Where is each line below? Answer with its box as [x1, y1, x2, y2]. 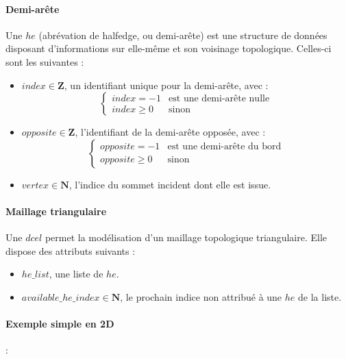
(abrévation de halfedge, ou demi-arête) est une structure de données [38, 27, 328, 42]
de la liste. [298, 289, 342, 304]
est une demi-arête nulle [169, 93, 270, 103]
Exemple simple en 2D [5, 317, 114, 331]
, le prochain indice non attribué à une [120, 289, 282, 304]
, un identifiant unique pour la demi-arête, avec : [64, 77, 269, 92]
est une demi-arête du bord [167, 142, 282, 152]
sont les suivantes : [5, 54, 84, 69]
